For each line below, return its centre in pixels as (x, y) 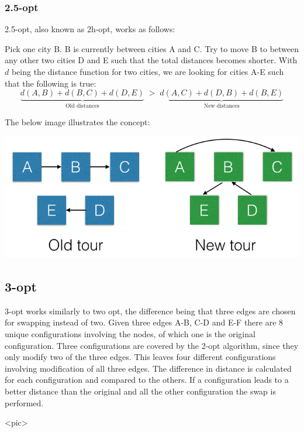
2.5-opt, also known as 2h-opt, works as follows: (90, 29)
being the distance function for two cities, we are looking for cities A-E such (148, 71)
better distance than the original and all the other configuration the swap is (140, 391)
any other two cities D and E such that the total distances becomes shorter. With (151, 60)
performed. (24, 402)
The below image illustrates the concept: (77, 121)
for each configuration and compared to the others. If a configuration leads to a (147, 380)
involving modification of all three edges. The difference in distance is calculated (148, 368)
